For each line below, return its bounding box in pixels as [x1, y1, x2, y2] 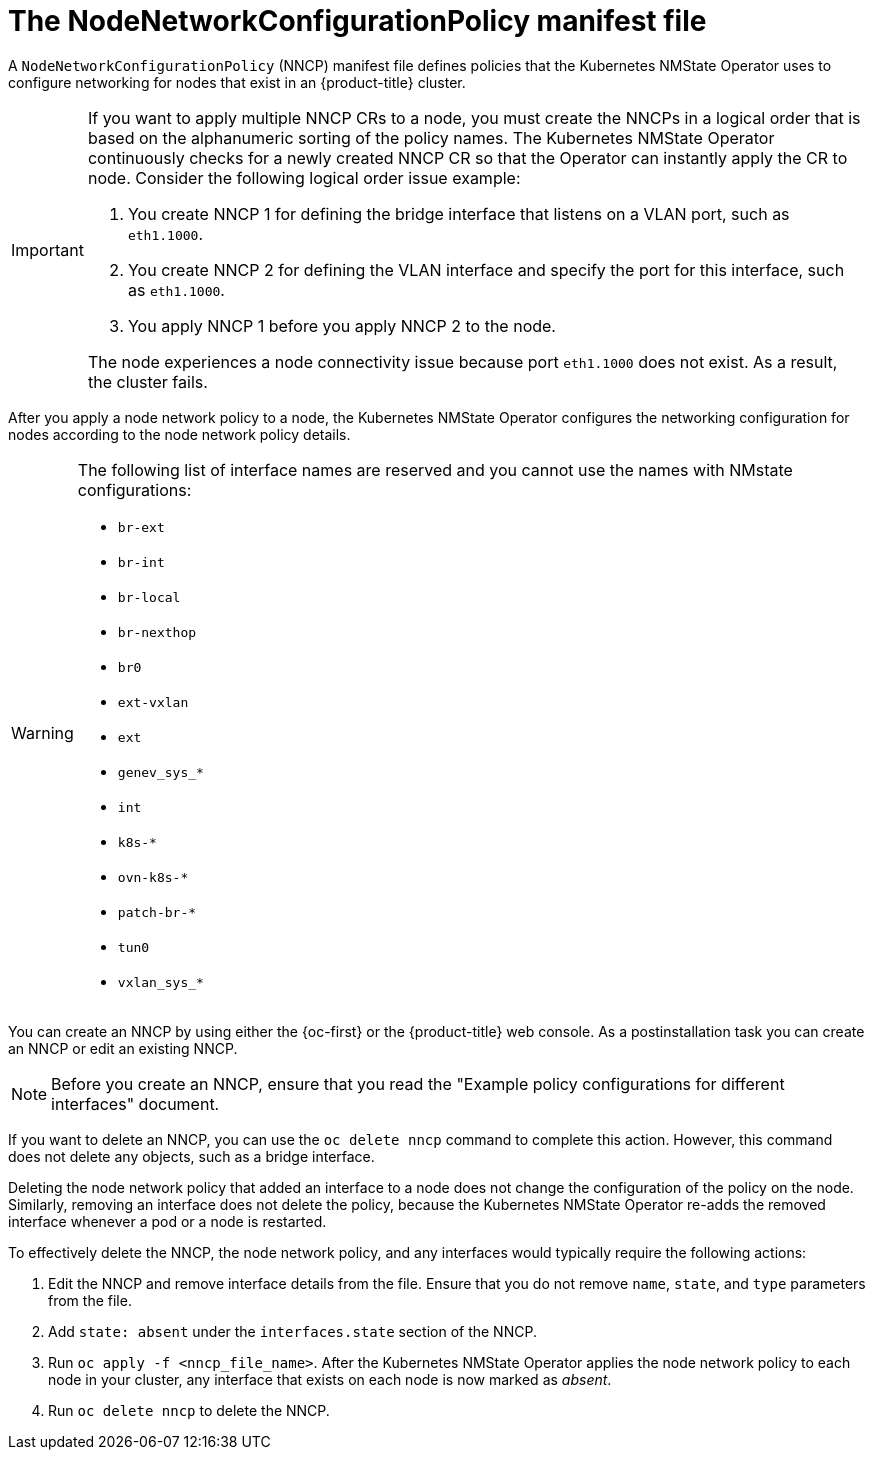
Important [11, 239, 84, 260]
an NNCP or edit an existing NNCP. [8, 1039, 238, 1057]
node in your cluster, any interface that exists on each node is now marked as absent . [48, 1370, 612, 1388]
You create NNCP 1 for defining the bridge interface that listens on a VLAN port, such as [127, 203, 790, 224]
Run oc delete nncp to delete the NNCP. [48, 1401, 330, 1419]
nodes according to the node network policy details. [8, 425, 351, 443]
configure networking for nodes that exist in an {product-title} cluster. [8, 73, 466, 91]
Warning [11, 722, 74, 743]
